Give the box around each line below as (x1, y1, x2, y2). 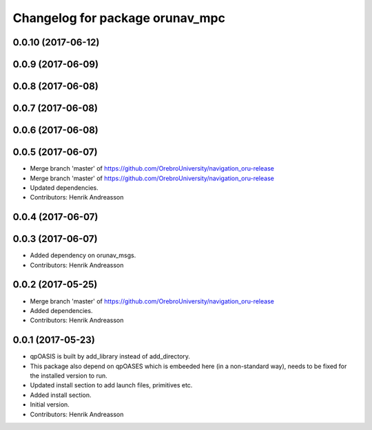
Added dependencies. (30, 306, 93, 314)
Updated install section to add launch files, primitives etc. (30, 381, 193, 389)
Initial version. (30, 400, 70, 409)
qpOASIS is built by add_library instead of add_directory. (30, 352, 191, 361)
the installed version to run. (30, 372, 108, 380)
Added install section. (30, 391, 92, 399)
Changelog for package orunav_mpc (12, 10, 225, 25)
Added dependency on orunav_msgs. (30, 251, 136, 259)
